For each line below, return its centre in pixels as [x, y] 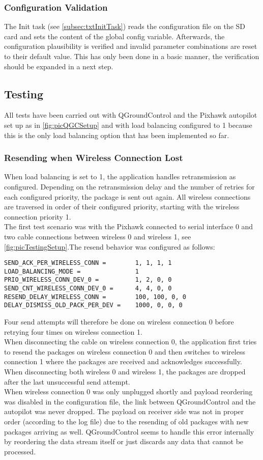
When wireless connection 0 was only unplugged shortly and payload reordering [128, 391]
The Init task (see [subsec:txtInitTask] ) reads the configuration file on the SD [125, 26]
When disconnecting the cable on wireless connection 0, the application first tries [130, 342]
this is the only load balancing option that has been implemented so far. [117, 135]
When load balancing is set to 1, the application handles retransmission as [120, 177]
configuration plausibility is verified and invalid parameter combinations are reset [131, 46]
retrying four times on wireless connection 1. [73, 331]
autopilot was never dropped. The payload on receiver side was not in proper [124, 411]
